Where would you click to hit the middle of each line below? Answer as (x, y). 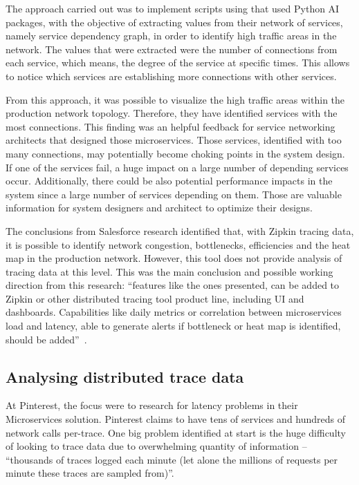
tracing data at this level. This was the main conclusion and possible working (169, 271)
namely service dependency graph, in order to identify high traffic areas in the (171, 36)
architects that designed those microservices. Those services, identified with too (174, 140)
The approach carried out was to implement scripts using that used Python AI (173, 8)
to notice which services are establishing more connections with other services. (171, 76)
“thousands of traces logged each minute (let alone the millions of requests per (172, 459)
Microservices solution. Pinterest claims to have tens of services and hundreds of (176, 419)
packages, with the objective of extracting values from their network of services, (174, 22)
